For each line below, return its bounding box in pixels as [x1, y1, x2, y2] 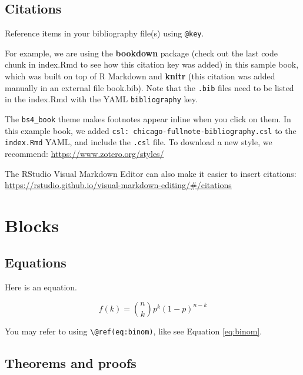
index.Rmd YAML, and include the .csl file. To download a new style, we [5, 136, 272, 148]
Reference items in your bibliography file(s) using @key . [5, 27, 204, 39]
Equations [5, 253, 66, 272]
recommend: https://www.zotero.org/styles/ [5, 147, 164, 159]
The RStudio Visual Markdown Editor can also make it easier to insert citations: [5, 167, 297, 179]
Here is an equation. [5, 281, 78, 293]
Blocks [5, 213, 59, 237]
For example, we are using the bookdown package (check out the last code [5, 46, 278, 59]
